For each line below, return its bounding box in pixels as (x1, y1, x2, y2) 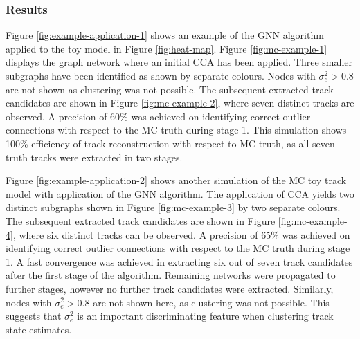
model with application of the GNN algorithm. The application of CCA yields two (6, 186, 354, 201)
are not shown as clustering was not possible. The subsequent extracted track (6, 82, 334, 96)
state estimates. (6, 322, 72, 336)
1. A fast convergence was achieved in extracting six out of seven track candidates (6, 254, 353, 268)
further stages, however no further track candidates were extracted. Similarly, (6, 281, 334, 295)
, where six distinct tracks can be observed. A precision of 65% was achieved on (12, 227, 350, 241)
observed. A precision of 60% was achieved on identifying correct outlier (6, 109, 311, 123)
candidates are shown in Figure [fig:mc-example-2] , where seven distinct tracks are (6, 95, 354, 110)
